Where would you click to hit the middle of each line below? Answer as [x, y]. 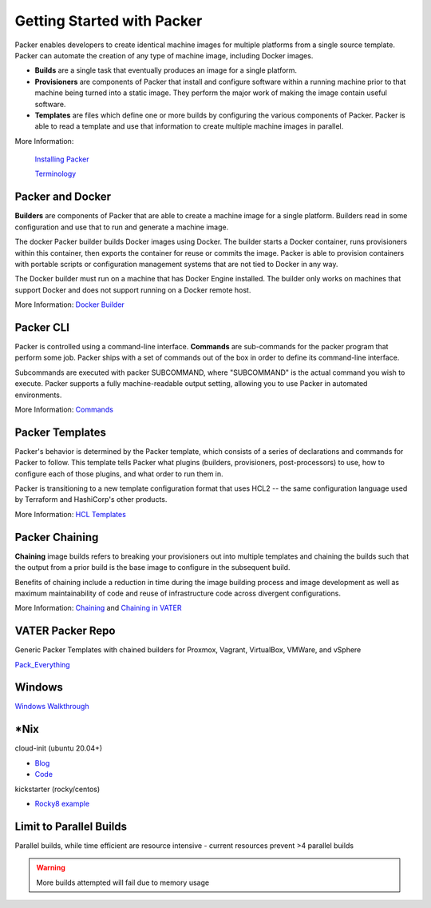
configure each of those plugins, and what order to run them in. [119, 474]
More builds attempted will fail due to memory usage [123, 882]
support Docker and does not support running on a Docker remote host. [133, 290]
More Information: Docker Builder [70, 305]
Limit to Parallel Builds [71, 826]
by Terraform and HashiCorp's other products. [91, 500]
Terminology [55, 174]
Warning [51, 868]
